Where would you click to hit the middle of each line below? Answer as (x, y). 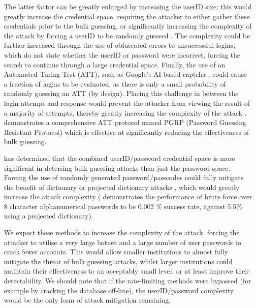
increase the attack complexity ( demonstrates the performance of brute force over (128, 197)
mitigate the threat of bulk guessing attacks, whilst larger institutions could (118, 261)
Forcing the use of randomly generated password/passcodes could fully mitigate (124, 177)
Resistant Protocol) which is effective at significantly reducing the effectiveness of (127, 132)
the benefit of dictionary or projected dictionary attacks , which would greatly (122, 187)
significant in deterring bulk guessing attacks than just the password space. (117, 168)
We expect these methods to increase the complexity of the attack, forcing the (122, 232)
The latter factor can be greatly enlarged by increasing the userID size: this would (128, 6)
